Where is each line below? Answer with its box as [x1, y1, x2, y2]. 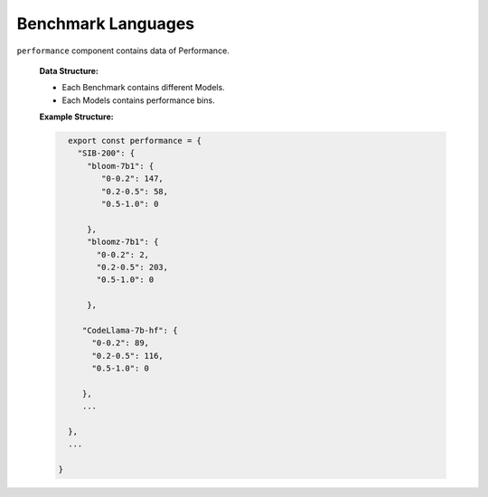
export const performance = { [68, 136, 202, 146]
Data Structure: [39, 65, 99, 76]
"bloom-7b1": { [87, 161, 155, 171]
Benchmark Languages [16, 14, 195, 33]
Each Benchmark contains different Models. [61, 82, 225, 93]
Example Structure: [39, 111, 114, 122]
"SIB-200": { [77, 148, 136, 158]
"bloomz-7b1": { [87, 237, 159, 248]
